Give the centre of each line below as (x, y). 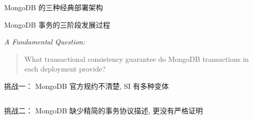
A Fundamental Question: (45, 42)
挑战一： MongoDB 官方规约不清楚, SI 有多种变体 (87, 86)
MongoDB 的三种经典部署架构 (54, 7)
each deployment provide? (65, 69)
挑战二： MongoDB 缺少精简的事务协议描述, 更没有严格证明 (104, 110)
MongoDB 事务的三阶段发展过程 (57, 24)
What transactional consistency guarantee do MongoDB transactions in (136, 58)
